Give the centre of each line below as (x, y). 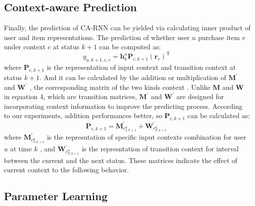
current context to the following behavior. (67, 170)
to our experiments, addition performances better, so (83, 115)
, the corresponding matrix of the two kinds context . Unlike (120, 87)
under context (25, 47)
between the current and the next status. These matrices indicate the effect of (121, 160)
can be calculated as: (219, 115)
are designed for (200, 96)
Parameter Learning (56, 196)
